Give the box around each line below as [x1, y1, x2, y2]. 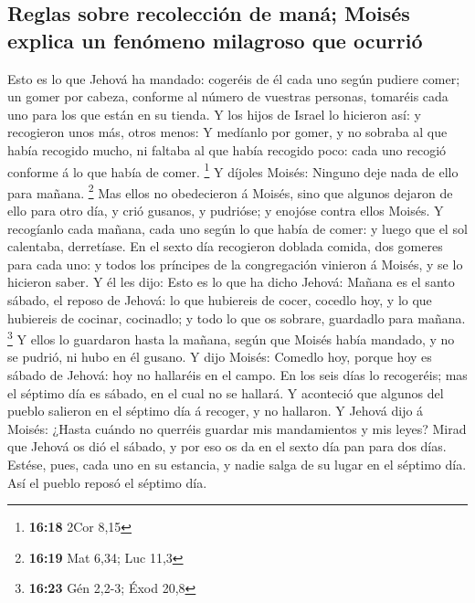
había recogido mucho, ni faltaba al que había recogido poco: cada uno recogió [7, 140, 447, 159]
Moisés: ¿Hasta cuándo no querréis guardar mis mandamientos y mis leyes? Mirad [7, 418, 467, 438]
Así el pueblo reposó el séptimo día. [7, 472, 207, 492]
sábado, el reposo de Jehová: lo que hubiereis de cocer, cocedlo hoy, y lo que [7, 291, 432, 310]
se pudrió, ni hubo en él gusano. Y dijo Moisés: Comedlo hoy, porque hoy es [7, 347, 432, 366]
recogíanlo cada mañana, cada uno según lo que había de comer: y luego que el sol [7, 218, 468, 238]
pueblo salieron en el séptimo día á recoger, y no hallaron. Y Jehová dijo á [7, 401, 424, 420]
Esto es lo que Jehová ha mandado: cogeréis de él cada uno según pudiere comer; [7, 69, 460, 88]
